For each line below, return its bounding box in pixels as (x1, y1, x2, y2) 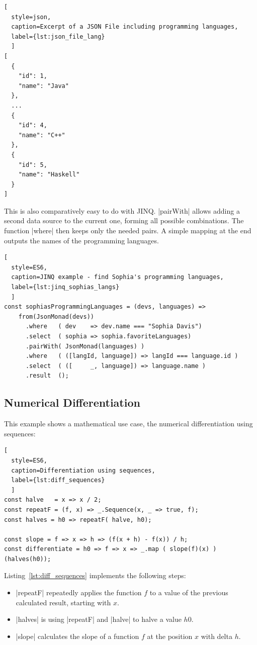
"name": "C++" (18, 131, 65, 139)
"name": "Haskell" (18, 171, 80, 178)
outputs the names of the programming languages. (4, 235, 159, 245)
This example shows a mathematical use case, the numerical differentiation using (4, 418, 253, 429)
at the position (147, 630, 193, 641)
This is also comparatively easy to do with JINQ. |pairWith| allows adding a (4, 205, 240, 216)
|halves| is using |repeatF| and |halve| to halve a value (16, 614, 182, 624)
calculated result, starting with (16, 597, 111, 607)
